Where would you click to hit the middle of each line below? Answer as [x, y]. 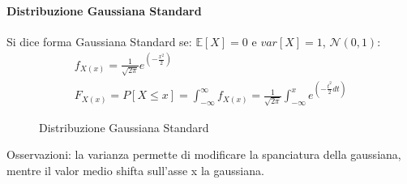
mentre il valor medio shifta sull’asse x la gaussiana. [135, 171]
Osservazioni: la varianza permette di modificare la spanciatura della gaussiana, [204, 154]
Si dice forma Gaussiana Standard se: [99, 41]
